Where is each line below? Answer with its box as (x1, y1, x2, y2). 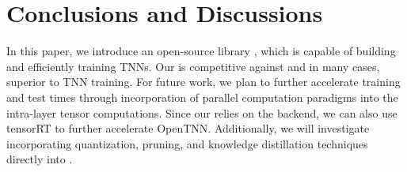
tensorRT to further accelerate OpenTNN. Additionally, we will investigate (6, 120, 370, 136)
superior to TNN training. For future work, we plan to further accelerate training (6, 73, 401, 90)
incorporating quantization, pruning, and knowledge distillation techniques (6, 135, 368, 151)
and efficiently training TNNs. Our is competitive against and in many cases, (6, 58, 380, 74)
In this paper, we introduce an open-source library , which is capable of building (6, 43, 396, 59)
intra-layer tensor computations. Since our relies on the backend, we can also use (6, 104, 397, 121)
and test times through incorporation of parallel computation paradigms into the (6, 88, 398, 105)
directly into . (6, 151, 73, 167)
